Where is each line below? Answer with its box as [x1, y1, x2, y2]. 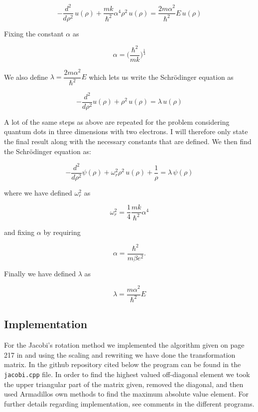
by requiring [43, 226, 81, 237]
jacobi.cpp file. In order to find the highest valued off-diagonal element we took [4, 369, 250, 379]
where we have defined [4, 187, 72, 198]
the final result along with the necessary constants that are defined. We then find [4, 136, 252, 146]
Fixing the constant [4, 28, 64, 38]
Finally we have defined [4, 268, 76, 278]
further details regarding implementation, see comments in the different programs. [4, 398, 255, 409]
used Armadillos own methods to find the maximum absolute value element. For [4, 389, 249, 399]
